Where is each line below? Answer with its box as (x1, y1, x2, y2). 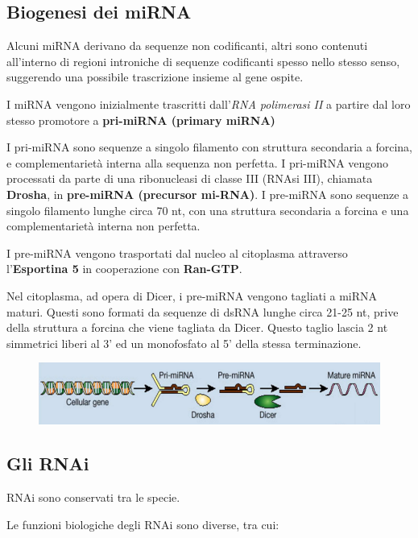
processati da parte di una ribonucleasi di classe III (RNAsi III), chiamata (6, 170, 373, 187)
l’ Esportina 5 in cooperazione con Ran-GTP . (6, 260, 242, 277)
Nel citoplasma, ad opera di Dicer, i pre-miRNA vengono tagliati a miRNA (6, 287, 378, 304)
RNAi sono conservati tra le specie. (6, 489, 180, 506)
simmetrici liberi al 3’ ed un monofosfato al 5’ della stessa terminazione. (6, 334, 362, 351)
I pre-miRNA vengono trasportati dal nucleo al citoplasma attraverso (6, 244, 348, 261)
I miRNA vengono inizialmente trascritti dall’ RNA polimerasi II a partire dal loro (6, 95, 411, 112)
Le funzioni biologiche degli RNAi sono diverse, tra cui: (6, 515, 279, 532)
